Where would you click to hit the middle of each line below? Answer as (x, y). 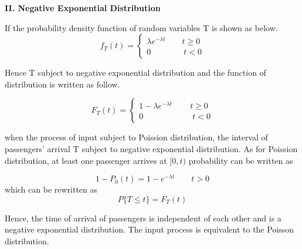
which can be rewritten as (51, 189)
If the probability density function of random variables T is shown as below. (141, 27)
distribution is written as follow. (62, 84)
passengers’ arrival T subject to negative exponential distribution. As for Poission (151, 148)
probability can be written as (241, 160)
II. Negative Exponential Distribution (83, 8)
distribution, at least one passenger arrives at (86, 160)
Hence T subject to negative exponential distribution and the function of (135, 73)
